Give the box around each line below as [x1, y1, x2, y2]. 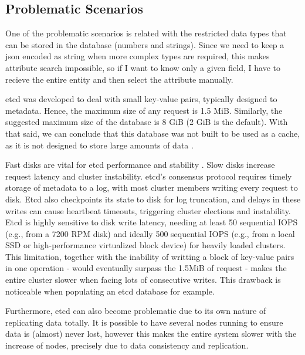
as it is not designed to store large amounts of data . [5, 138, 194, 151]
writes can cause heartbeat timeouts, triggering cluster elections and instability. [5, 204, 291, 217]
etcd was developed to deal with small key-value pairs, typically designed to [5, 93, 277, 105]
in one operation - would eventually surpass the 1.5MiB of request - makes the [5, 262, 287, 274]
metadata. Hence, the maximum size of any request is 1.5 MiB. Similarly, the [5, 104, 283, 116]
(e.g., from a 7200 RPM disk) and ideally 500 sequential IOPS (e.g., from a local [5, 227, 295, 239]
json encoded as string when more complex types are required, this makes [5, 50, 270, 62]
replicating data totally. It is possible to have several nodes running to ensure [5, 316, 283, 328]
